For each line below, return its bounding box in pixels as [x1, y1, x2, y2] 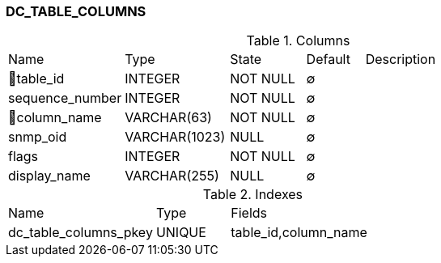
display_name [8, 168, 91, 185]
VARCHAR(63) [125, 109, 212, 126]
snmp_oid [8, 129, 67, 146]
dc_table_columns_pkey [8, 224, 153, 241]
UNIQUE [155, 224, 206, 241]
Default [306, 51, 350, 68]
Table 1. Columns [246, 32, 350, 49]
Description [365, 51, 436, 68]
